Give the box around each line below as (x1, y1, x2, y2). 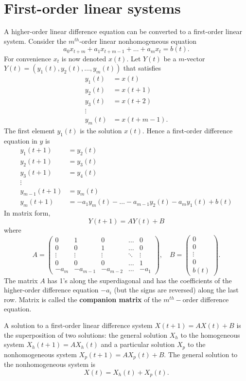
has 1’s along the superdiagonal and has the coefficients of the (47, 275, 232, 285)
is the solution (80, 125, 122, 135)
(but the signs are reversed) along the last (114, 285, 239, 295)
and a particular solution (101, 339, 175, 349)
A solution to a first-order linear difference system (4, 320, 153, 330)
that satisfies (123, 63, 161, 73)
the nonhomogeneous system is (4, 359, 96, 369)
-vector (184, 53, 205, 63)
